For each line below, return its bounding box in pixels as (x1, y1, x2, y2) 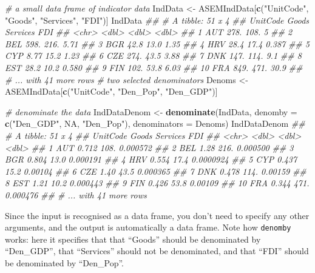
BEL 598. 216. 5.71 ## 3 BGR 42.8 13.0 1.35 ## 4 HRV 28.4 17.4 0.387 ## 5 (5, 37, 310, 50)
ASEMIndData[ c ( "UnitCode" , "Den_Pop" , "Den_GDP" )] (5, 85, 218, 98)
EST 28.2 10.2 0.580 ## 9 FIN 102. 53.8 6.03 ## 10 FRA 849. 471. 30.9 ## (5, 61, 303, 73)
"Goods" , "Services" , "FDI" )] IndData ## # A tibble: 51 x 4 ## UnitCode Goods (5, 13, 310, 26)
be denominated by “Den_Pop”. (5, 256, 124, 269)
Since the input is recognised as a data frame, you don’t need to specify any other (5, 209, 310, 221)
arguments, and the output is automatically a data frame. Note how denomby (5, 221, 291, 234)
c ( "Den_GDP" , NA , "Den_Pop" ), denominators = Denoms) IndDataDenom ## (5, 117, 305, 130)
